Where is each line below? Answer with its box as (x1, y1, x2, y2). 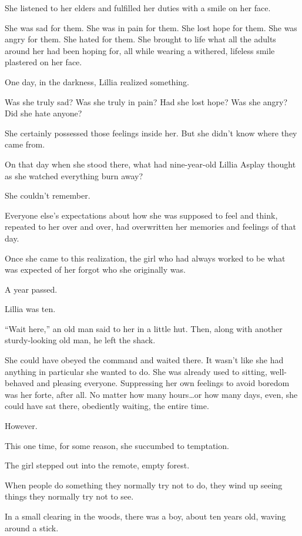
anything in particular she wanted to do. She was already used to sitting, (5, 365, 267, 377)
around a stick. (5, 521, 59, 534)
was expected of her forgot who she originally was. (5, 263, 186, 276)
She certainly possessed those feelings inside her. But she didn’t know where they (5, 126, 297, 139)
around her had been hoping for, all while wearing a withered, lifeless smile (5, 44, 275, 56)
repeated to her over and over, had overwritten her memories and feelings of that (5, 220, 296, 233)
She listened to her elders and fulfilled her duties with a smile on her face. (5, 2, 271, 14)
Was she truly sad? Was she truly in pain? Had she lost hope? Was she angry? (5, 95, 288, 108)
